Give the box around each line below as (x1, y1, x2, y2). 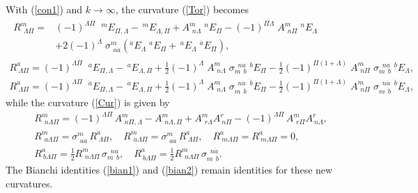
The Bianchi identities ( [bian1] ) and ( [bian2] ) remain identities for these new (6, 162, 333, 177)
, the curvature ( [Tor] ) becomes (115, 2, 249, 16)
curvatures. (6, 176, 53, 191)
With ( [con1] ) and (6, 2, 83, 16)
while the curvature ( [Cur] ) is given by (6, 95, 170, 110)
